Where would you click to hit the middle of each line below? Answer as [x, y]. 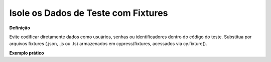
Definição [20, 28]
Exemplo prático [27, 53]
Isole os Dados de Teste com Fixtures [89, 13]
